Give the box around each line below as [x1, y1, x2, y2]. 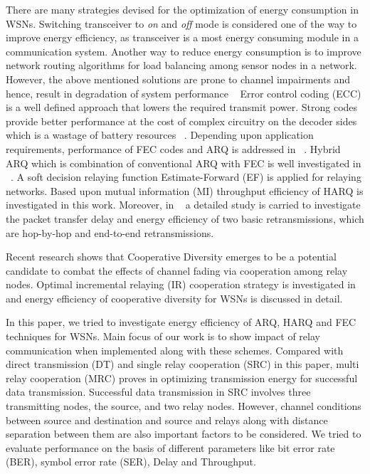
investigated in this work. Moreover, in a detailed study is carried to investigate [6, 197, 361, 212]
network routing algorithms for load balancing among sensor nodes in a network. [6, 58, 357, 73]
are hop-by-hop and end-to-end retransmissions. [6, 225, 214, 240]
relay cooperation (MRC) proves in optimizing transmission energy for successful [6, 370, 358, 385]
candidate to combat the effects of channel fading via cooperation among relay [6, 263, 348, 278]
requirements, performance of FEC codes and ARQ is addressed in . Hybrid [6, 141, 341, 156]
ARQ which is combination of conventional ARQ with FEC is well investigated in [6, 155, 361, 170]
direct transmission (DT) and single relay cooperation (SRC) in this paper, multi [6, 357, 359, 372]
